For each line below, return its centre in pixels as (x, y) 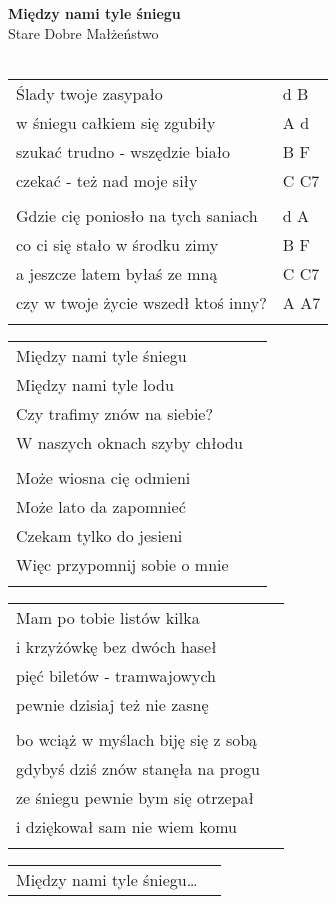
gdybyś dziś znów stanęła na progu (138, 768)
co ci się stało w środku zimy (117, 244)
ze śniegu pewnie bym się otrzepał (135, 797)
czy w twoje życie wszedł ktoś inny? (141, 302)
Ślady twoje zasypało (89, 93)
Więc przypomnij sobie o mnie (122, 564)
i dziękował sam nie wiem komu (126, 826)
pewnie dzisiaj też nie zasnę (112, 704)
